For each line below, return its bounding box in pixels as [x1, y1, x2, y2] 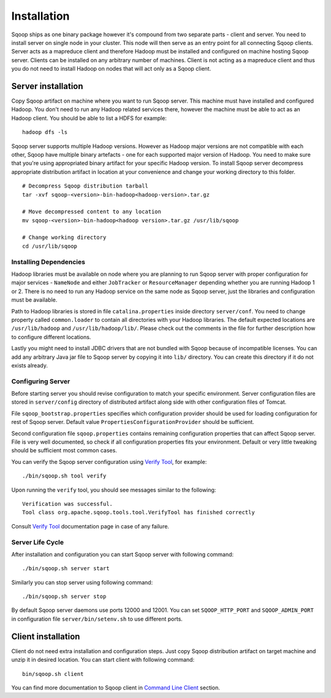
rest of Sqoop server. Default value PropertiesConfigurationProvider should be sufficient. [11, 418, 254, 426]
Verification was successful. [22, 500, 113, 507]
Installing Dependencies [11, 257, 86, 266]
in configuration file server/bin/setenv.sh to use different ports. [11, 615, 183, 622]
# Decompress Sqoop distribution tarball [22, 182, 148, 190]
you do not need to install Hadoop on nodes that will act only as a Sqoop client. [11, 65, 211, 73]
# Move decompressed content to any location [22, 208, 162, 215]
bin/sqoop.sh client [22, 670, 84, 677]
